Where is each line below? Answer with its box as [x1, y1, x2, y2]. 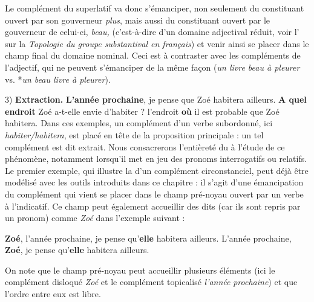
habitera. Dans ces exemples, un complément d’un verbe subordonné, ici [5, 117, 273, 129]
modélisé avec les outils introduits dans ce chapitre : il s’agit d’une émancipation [5, 176, 304, 188]
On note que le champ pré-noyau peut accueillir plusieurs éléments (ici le [5, 263, 275, 276]
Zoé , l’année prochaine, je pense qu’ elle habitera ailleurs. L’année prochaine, [5, 231, 292, 244]
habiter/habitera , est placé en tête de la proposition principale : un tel [5, 128, 264, 141]
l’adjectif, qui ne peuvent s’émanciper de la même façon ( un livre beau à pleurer [5, 60, 300, 73]
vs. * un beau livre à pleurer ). [5, 72, 111, 85]
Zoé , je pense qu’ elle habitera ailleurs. [5, 243, 149, 256]
